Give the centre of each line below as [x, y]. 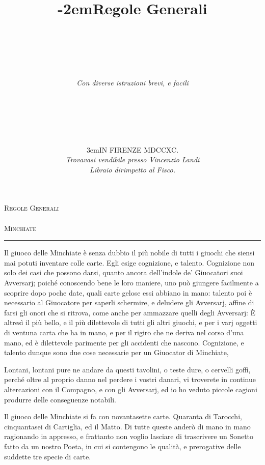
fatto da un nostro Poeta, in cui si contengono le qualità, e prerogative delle [123, 446]
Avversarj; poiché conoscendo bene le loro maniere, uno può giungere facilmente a [131, 282]
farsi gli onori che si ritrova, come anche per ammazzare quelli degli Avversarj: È [130, 312]
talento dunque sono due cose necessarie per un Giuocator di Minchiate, [116, 352]
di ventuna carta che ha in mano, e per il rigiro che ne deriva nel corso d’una [124, 332]
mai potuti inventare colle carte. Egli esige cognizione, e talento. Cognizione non [129, 262]
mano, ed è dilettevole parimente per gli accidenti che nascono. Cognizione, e [124, 342]
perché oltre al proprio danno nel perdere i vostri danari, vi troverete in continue [130, 379]
